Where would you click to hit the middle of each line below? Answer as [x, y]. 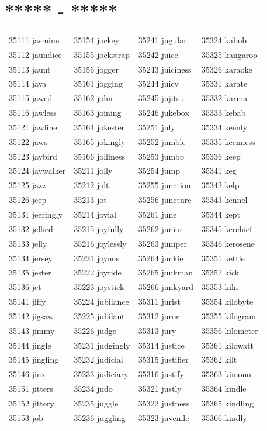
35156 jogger [96, 69]
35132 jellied [31, 228]
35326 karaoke [227, 69]
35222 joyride [98, 272]
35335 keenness [228, 141]
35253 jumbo [161, 156]
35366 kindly [224, 417]
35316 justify [161, 374]
